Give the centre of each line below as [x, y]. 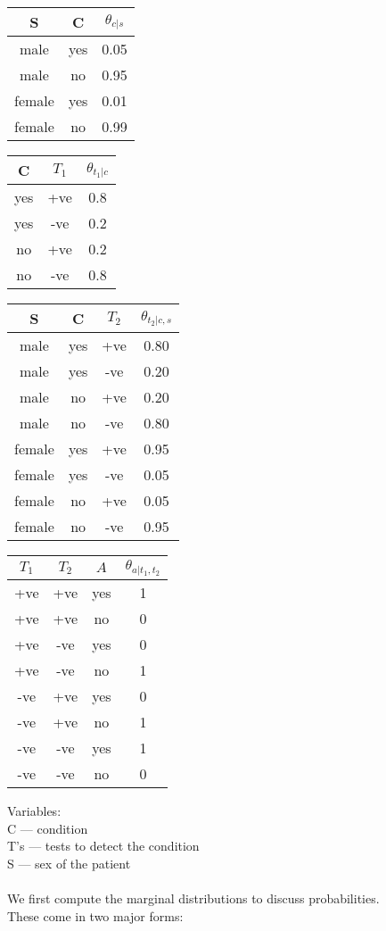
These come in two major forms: [95, 915]
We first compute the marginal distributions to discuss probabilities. [193, 898]
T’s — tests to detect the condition [103, 846]
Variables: [34, 810]
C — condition [48, 828]
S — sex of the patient [69, 863]
